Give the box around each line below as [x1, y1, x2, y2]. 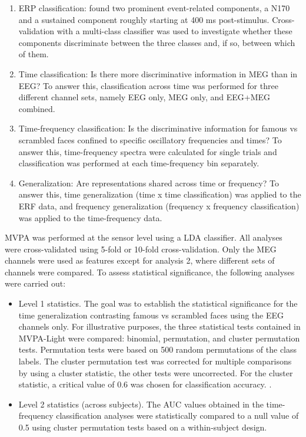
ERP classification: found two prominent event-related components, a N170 [18, 2, 290, 14]
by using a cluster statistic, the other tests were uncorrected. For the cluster [18, 366, 293, 379]
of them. [18, 48, 49, 60]
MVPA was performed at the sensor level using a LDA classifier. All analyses [5, 231, 282, 244]
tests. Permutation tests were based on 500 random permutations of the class [18, 343, 297, 356]
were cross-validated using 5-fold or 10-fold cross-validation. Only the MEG [5, 242, 277, 255]
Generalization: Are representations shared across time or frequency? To [18, 176, 279, 189]
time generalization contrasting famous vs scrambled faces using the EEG [18, 308, 284, 321]
